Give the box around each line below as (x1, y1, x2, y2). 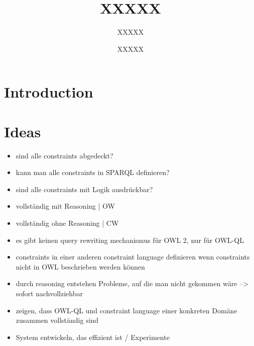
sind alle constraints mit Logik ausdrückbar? (16, 184, 153, 194)
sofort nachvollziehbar (16, 288, 83, 298)
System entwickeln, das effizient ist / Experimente (16, 331, 170, 342)
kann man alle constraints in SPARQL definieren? (16, 167, 170, 178)
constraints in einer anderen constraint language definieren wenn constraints (16, 251, 250, 262)
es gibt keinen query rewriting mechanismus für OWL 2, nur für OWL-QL (16, 234, 244, 245)
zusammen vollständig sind (16, 315, 99, 325)
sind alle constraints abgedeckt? (16, 150, 113, 160)
